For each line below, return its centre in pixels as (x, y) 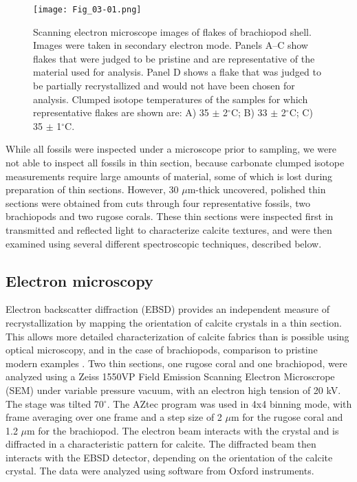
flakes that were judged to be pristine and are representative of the (174, 58)
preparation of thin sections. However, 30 (92, 189)
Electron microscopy (79, 280)
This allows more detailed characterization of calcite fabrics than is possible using (177, 336)
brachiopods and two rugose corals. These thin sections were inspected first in (170, 216)
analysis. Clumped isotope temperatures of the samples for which (171, 99)
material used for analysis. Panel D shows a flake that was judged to (177, 72)
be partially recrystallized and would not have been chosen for (164, 86)
